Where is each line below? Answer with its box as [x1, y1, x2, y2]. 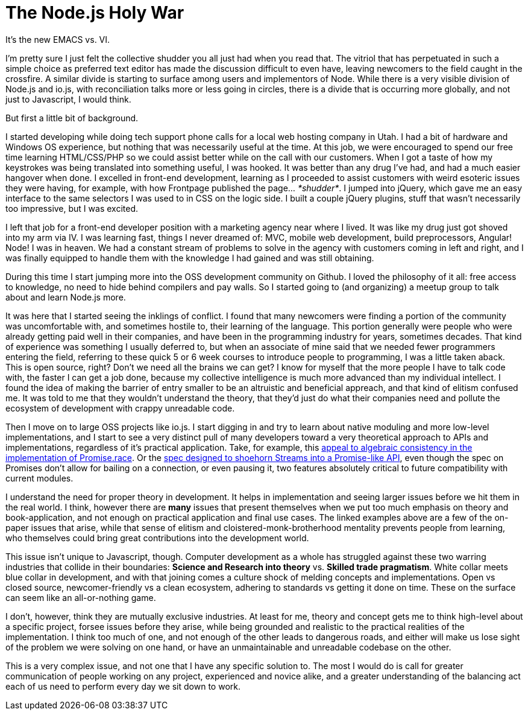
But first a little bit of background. [5, 112, 139, 123]
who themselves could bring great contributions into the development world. [5, 532, 309, 543]
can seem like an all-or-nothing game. [5, 592, 156, 603]
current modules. [5, 472, 74, 483]
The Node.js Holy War [5, 2, 184, 23]
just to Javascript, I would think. [5, 94, 131, 104]
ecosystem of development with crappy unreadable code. [5, 402, 235, 413]
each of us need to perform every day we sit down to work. [5, 681, 240, 691]
